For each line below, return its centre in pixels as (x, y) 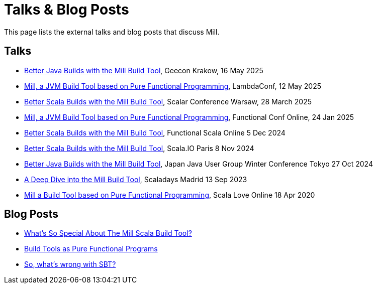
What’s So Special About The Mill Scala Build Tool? (108, 233)
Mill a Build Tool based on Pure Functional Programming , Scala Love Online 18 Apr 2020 (170, 195)
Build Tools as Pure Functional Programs (91, 249)
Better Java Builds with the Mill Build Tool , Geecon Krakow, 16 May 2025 (144, 70)
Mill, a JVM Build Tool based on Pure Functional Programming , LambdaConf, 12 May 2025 (173, 86)
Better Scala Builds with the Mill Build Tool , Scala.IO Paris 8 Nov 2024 (139, 148)
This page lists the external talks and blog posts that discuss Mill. (112, 32)
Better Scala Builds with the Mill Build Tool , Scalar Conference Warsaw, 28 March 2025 (168, 101)
